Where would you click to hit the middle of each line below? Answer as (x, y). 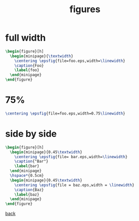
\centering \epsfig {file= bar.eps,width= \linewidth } (71, 157)
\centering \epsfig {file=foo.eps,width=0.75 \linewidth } (65, 114)
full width (26, 38)
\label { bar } (27, 166)
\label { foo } (27, 70)
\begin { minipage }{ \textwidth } (41, 56)
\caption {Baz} (29, 190)
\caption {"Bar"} (32, 161)
